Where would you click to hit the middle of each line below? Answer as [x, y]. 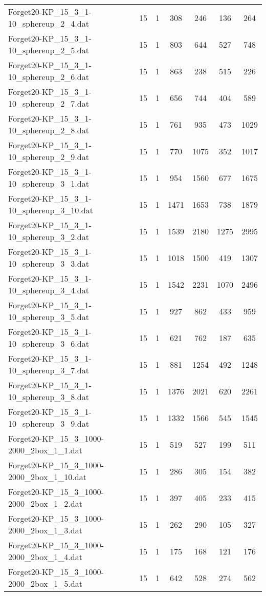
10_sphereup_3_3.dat [49, 263]
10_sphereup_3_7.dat [49, 370]
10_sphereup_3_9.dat [49, 423]
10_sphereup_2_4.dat [49, 23]
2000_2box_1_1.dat [45, 450]
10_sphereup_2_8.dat [49, 130]
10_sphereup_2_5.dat [49, 50]
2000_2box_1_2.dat [45, 503]
